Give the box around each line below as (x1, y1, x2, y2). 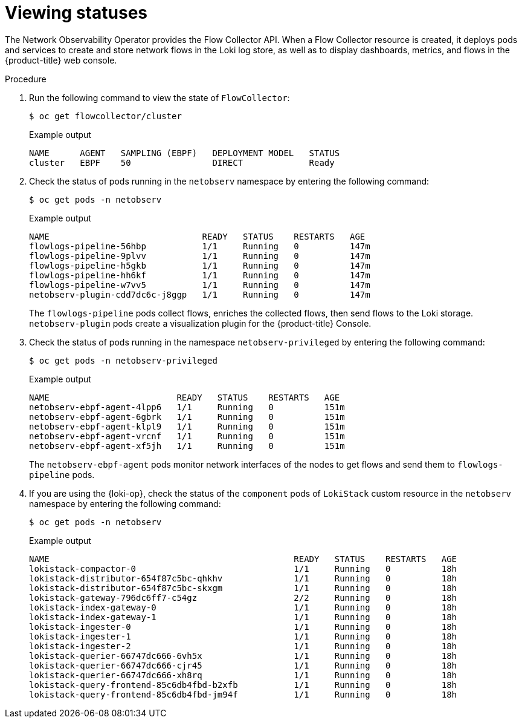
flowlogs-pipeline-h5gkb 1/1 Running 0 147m (29, 260, 370, 270)
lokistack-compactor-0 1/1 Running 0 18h (29, 563, 457, 574)
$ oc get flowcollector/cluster (29, 111, 182, 121)
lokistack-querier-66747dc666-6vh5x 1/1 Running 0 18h (29, 650, 457, 661)
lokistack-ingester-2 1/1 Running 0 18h (29, 641, 457, 651)
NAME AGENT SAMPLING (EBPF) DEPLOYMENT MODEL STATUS (29, 148, 340, 158)
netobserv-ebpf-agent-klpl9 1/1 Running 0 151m (29, 421, 345, 431)
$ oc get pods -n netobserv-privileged (29, 355, 217, 365)
